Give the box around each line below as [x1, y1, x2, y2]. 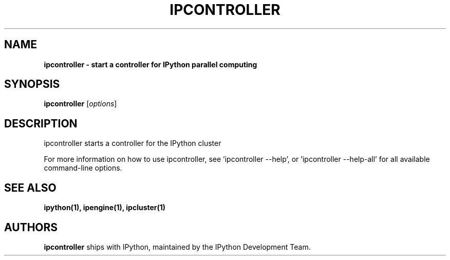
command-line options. [44, 163, 122, 173]
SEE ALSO [4, 181, 57, 194]
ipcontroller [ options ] [44, 99, 117, 108]
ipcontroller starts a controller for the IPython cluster [44, 139, 221, 148]
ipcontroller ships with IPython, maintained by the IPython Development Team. [44, 242, 311, 251]
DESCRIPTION [4, 117, 78, 130]
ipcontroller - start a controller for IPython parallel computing [44, 60, 257, 69]
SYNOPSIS [4, 78, 60, 91]
